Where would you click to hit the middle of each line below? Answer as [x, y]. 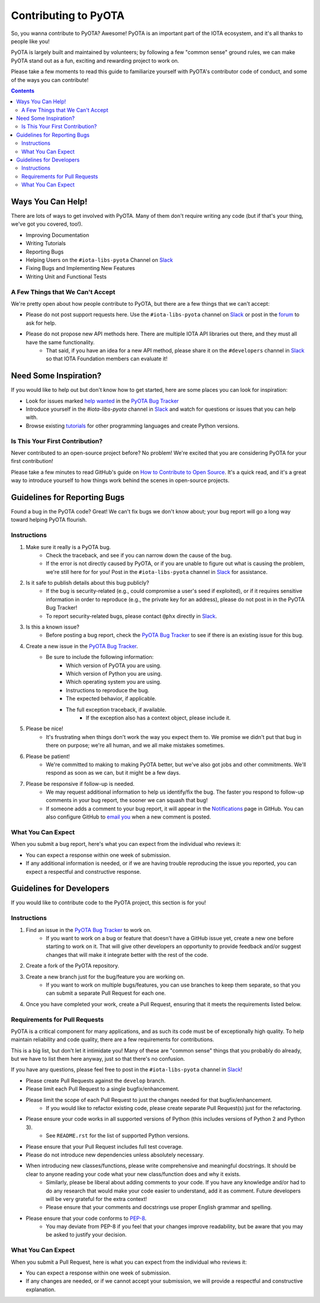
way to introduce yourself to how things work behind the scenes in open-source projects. [120, 480]
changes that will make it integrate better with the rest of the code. [127, 955]
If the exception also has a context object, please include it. [159, 718]
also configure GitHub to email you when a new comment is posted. [129, 817]
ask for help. [41, 323]
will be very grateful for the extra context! [97, 1199]
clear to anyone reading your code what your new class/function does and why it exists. [133, 1174]
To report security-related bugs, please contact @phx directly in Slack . [132, 616]
